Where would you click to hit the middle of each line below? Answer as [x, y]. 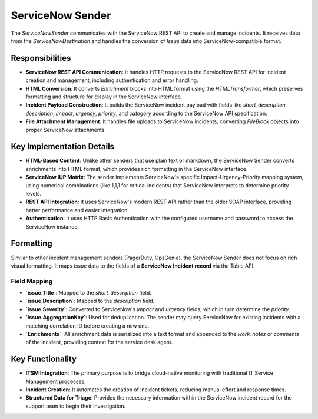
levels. [33, 194]
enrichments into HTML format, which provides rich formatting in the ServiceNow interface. [137, 169]
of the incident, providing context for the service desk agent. [99, 342]
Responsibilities [41, 58]
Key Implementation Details [63, 146]
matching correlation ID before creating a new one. [87, 326]
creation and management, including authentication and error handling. [112, 80]
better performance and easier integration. [77, 210]
